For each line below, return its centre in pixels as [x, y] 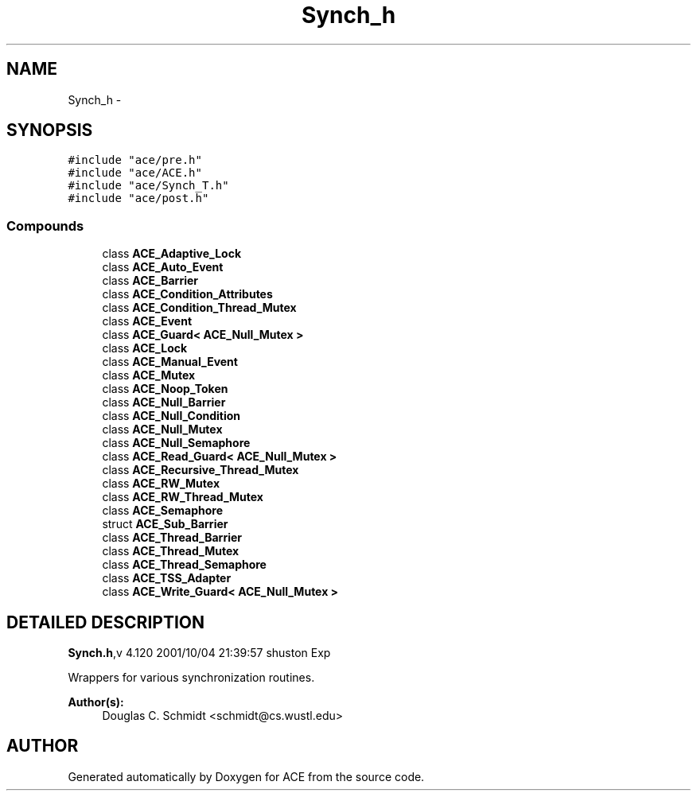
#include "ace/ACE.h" [135, 173]
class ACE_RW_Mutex [161, 484]
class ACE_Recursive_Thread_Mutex [201, 470]
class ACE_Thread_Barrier [172, 538]
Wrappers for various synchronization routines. [191, 678]
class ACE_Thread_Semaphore [184, 565]
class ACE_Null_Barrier [164, 402]
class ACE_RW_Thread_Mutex [183, 497]
